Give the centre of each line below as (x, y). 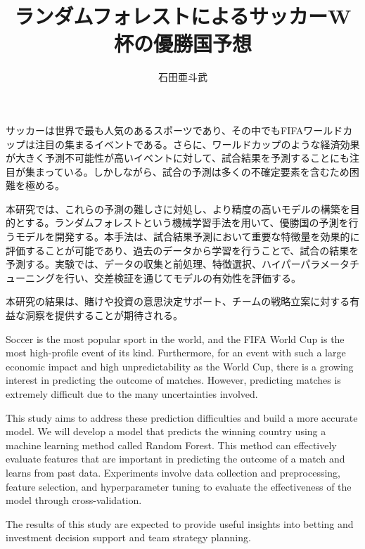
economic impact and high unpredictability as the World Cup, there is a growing (180, 366)
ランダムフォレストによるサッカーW (183, 16)
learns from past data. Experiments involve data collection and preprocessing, (173, 472)
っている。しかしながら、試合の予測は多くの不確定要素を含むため (197, 171)
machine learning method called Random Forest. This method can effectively (171, 445)
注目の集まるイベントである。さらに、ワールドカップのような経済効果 (197, 144)
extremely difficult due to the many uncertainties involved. (132, 394)
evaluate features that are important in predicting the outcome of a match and (175, 459)
